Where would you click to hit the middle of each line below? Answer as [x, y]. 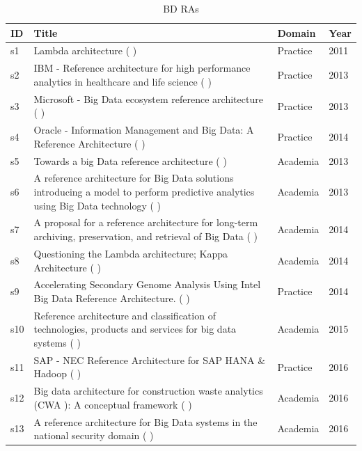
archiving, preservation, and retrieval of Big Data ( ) [146, 236]
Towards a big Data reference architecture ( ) [130, 160]
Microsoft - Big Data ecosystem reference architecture [148, 98]
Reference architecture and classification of [125, 315]
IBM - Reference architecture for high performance [142, 68]
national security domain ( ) [94, 435]
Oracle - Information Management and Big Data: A [144, 130]
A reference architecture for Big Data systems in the [145, 421]
